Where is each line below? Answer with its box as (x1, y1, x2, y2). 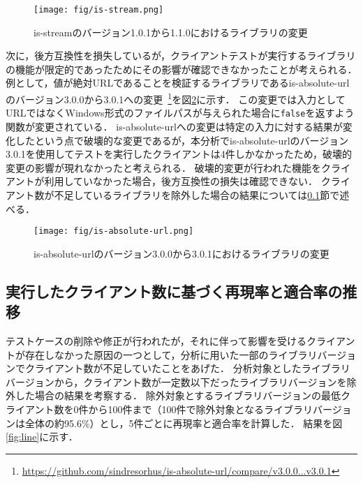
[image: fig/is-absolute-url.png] (34, 226, 194, 237)
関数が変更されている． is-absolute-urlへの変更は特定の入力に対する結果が (6, 119, 343, 133)
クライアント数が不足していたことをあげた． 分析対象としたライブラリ (24, 361, 350, 376)
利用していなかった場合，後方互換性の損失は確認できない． (44, 174, 318, 188)
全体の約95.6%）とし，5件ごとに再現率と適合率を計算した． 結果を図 (24, 415, 343, 430)
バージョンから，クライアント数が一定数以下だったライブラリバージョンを (6, 374, 347, 389)
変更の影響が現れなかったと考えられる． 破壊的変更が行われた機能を (6, 160, 321, 174)
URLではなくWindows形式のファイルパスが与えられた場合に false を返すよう (6, 105, 355, 120)
